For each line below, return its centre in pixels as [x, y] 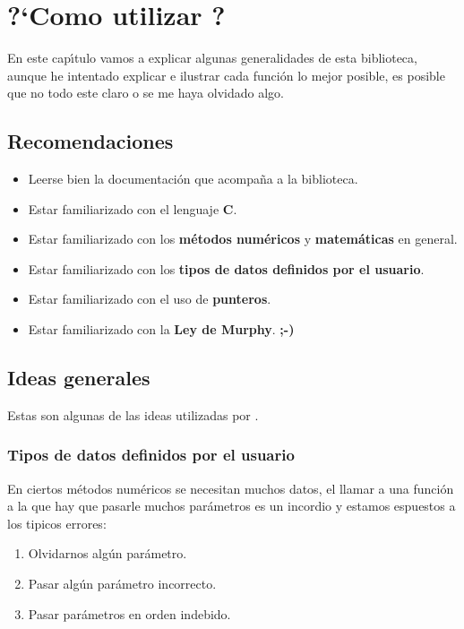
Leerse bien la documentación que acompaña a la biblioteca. [193, 179]
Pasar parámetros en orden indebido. [129, 613]
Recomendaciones [90, 141]
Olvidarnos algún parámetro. [107, 553]
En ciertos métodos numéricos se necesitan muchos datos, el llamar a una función [231, 488]
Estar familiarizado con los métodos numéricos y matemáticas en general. [243, 239]
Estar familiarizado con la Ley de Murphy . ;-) [161, 329]
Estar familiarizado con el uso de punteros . [150, 299]
